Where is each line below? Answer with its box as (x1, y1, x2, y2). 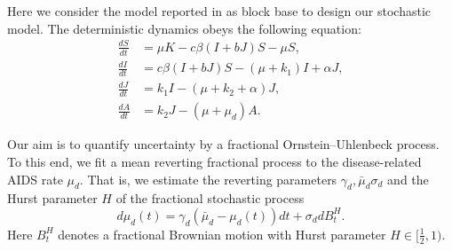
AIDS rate (7, 169, 63, 188)
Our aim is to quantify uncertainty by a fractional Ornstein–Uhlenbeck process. (7, 135, 440, 153)
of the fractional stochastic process (115, 189, 305, 208)
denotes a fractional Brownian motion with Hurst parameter (58, 224, 386, 243)
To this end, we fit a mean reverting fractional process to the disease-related (7, 152, 422, 170)
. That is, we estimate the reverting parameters (79, 169, 337, 188)
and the (387, 169, 429, 188)
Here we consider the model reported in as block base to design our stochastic (7, 2, 431, 20)
